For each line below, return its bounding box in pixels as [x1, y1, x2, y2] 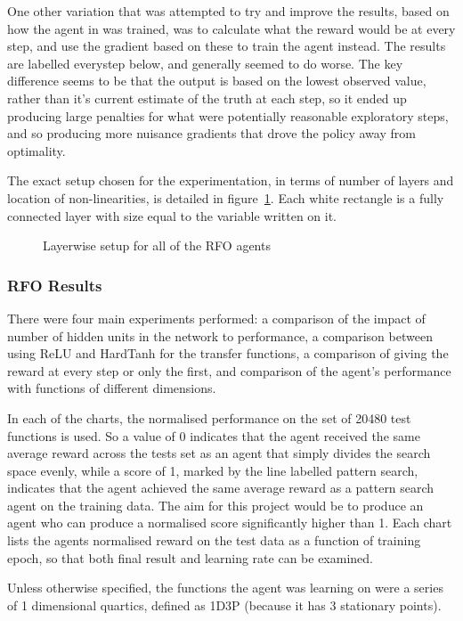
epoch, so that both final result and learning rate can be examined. [7, 548, 373, 567]
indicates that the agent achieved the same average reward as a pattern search [7, 478, 435, 497]
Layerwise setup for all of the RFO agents [43, 236, 271, 255]
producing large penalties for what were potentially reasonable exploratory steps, [7, 106, 449, 125]
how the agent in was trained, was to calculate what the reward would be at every [7, 19, 456, 37]
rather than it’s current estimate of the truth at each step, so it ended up [7, 88, 407, 107]
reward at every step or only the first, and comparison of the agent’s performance [7, 361, 451, 380]
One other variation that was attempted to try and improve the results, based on [7, 2, 450, 20]
